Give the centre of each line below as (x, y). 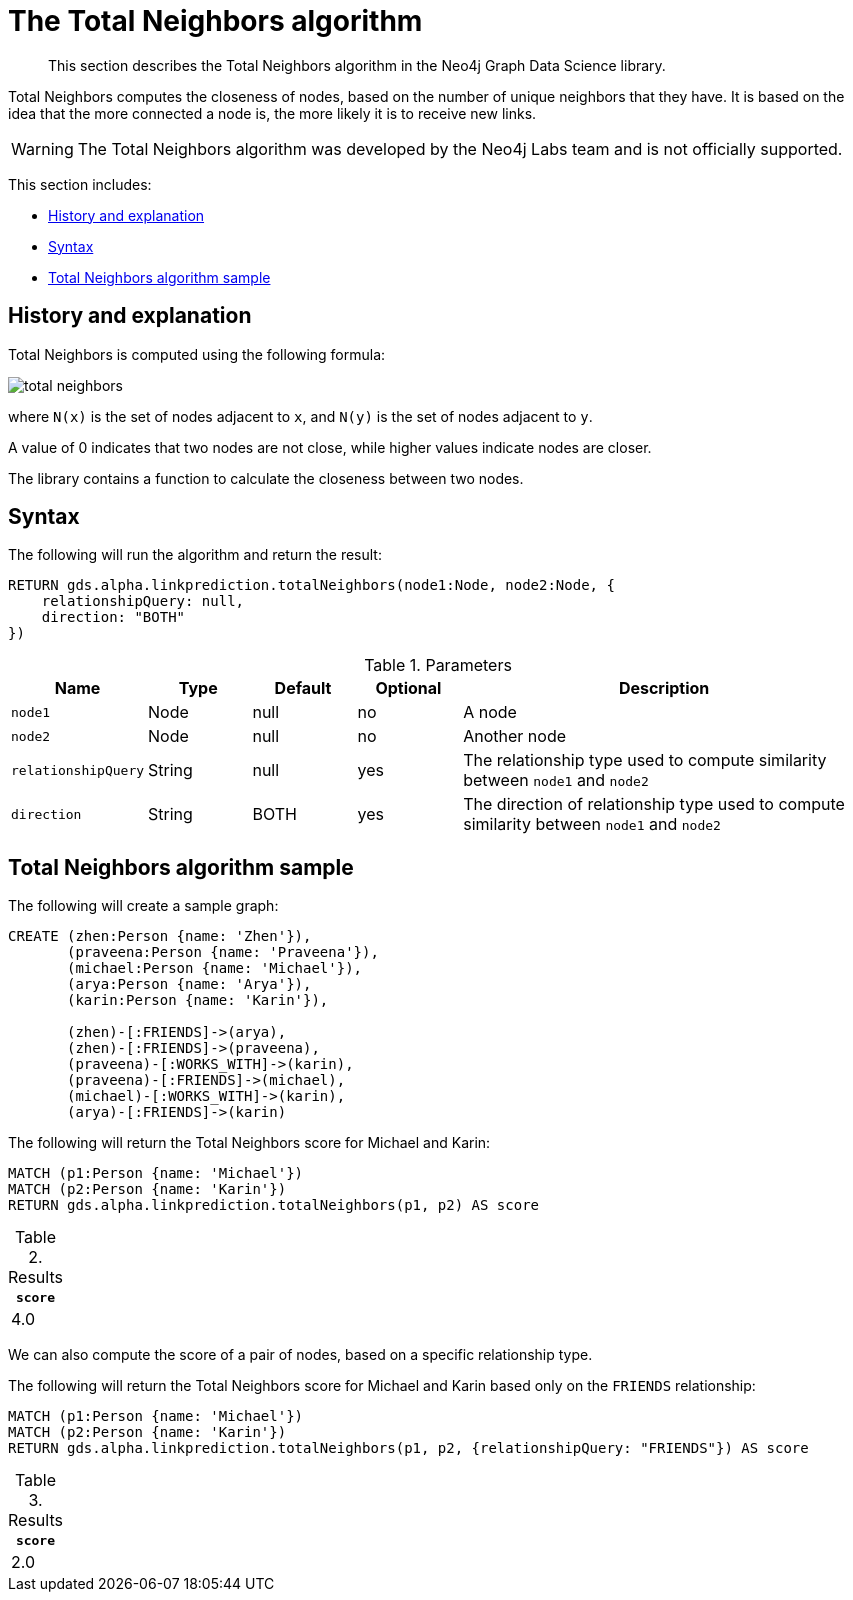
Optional (408, 688)
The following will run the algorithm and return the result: (195, 555)
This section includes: (80, 184)
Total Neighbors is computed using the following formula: (197, 354)
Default (303, 688)
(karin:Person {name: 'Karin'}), (198, 1000)
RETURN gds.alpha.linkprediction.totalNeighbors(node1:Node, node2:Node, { (311, 585)
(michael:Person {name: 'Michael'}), (215, 968)
